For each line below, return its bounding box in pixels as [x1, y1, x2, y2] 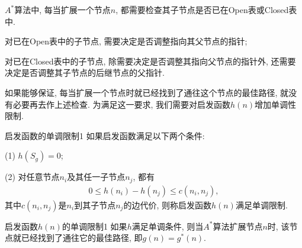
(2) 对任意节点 [5, 170, 60, 183]
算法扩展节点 [213, 220, 263, 232]
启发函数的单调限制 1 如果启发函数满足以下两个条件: [5, 129, 205, 141]
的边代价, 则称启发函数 [123, 198, 211, 211]
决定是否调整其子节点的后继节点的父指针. [5, 66, 165, 79]
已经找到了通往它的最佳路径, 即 [21, 231, 143, 244]
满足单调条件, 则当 [131, 220, 204, 232]
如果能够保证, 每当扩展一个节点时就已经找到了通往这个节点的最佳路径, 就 [5, 86, 289, 98]
